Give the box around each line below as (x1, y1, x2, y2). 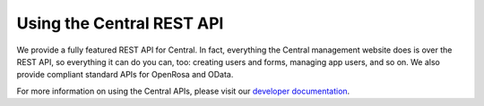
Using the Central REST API (16, 13, 224, 33)
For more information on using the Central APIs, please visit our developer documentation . (16, 86, 350, 96)
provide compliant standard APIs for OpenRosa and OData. (16, 69, 234, 80)
